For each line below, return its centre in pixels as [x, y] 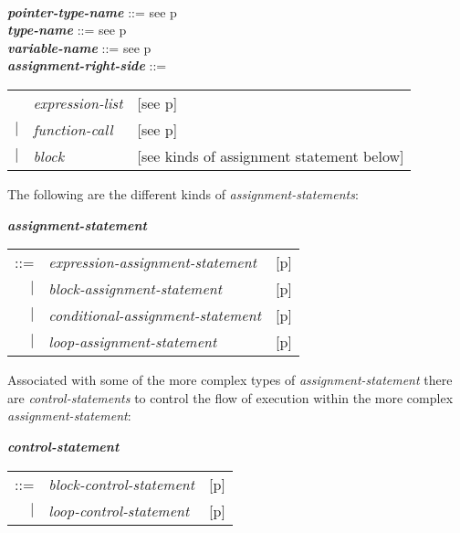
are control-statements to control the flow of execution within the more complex [230, 397]
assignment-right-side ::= [87, 65]
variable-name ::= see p [79, 47]
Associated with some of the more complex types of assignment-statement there [230, 380]
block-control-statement [122, 484]
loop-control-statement [119, 510]
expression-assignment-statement [152, 262]
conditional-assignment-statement [155, 315]
